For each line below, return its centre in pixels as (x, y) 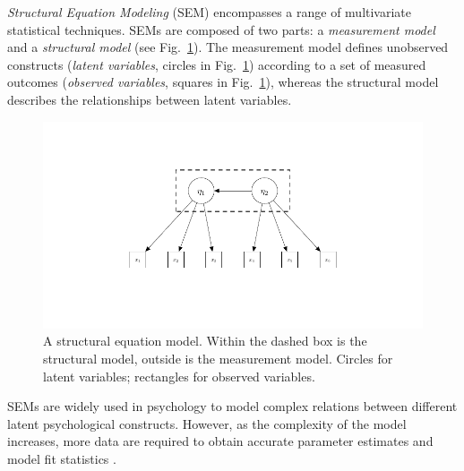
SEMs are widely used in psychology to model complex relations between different (232, 406)
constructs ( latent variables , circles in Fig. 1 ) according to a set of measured (217, 64)
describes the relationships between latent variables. (150, 99)
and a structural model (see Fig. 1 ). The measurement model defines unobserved (228, 47)
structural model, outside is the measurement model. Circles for (218, 359)
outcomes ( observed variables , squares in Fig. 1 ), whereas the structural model (223, 82)
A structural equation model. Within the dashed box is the (205, 341)
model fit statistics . (62, 458)
